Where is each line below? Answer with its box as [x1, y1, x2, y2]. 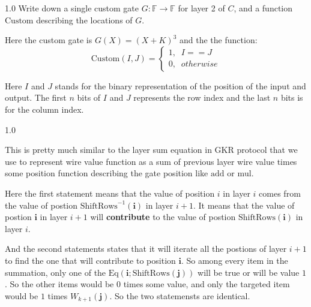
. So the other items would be [5, 278, 114, 290]
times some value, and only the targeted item [123, 278, 290, 290]
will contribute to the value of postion [90, 210, 236, 223]
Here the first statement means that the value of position [5, 186, 215, 199]
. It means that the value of [193, 198, 295, 211]
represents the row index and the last [133, 91, 271, 104]
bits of [77, 91, 101, 104]
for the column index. [5, 103, 84, 115]
